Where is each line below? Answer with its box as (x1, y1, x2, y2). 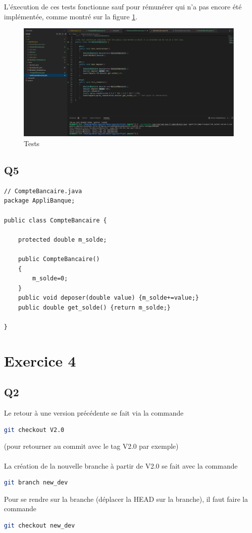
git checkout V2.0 (4, 426, 64, 433)
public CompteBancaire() (18, 255, 100, 263)
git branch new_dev (4, 479, 68, 486)
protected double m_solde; (18, 236, 107, 243)
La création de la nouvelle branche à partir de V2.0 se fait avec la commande (4, 460, 238, 471)
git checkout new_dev (4, 522, 75, 530)
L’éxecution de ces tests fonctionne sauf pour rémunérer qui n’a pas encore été (4, 1, 242, 11)
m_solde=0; (32, 275, 68, 282)
